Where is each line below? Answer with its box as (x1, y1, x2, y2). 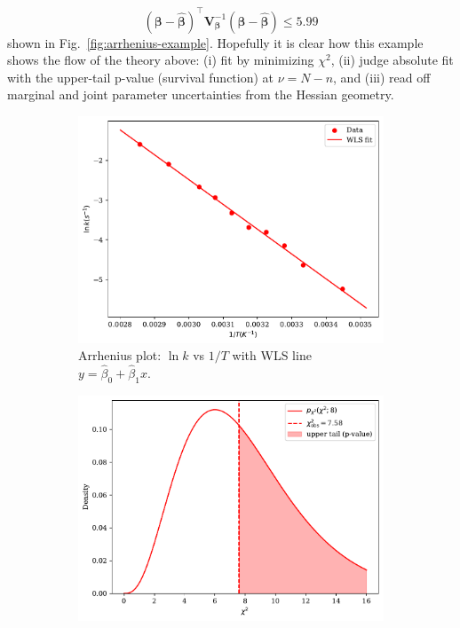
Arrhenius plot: (78, 346, 162, 365)
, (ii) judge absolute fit (330, 51, 454, 69)
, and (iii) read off (333, 67, 431, 86)
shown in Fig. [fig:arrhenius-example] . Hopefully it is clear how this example (7, 33, 424, 51)
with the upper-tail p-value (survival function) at (7, 67, 274, 86)
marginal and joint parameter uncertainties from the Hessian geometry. (7, 85, 394, 104)
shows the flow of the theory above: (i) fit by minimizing (7, 51, 314, 69)
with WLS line (232, 346, 312, 365)
